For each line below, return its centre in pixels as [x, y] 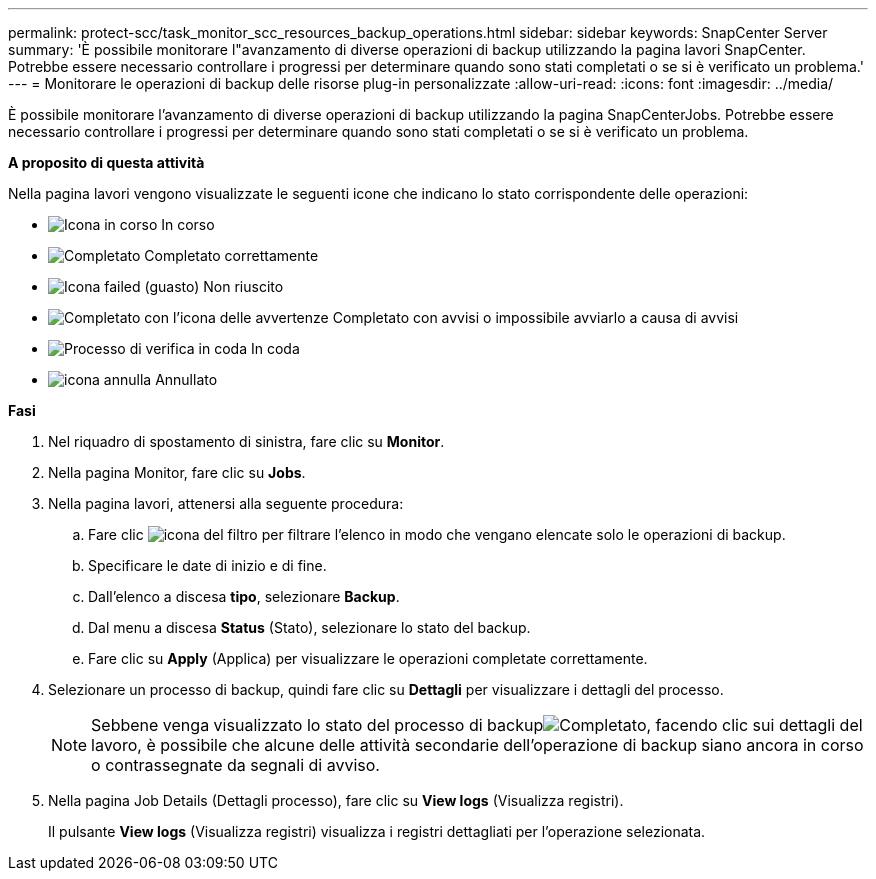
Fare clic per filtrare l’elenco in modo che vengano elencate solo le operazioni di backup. [437, 534]
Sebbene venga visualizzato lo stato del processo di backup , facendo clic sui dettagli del [477, 725]
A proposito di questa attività [106, 162]
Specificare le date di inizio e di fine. [207, 565]
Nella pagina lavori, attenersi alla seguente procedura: [226, 503]
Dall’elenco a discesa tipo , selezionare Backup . [244, 596]
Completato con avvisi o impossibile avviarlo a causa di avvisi [535, 317]
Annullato [186, 379]
